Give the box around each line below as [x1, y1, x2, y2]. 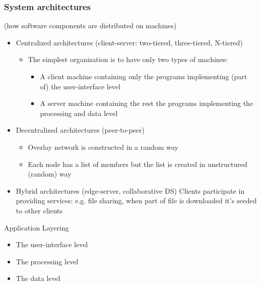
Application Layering [4, 222, 69, 233]
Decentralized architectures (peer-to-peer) [16, 125, 145, 135]
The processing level [16, 256, 79, 266]
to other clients [16, 205, 63, 215]
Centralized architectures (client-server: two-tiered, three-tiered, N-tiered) [16, 37, 243, 47]
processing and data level [40, 107, 118, 118]
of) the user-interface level [40, 81, 120, 91]
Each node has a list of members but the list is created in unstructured [28, 158, 247, 169]
